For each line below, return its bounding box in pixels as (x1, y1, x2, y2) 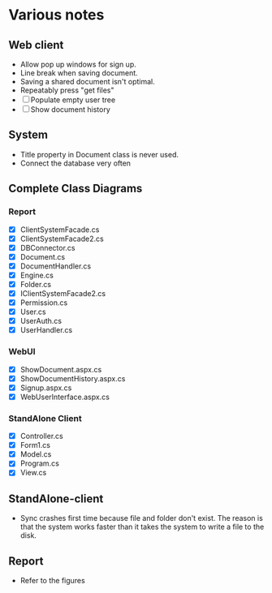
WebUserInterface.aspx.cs (19, 392, 110, 402)
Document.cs (19, 251, 66, 261)
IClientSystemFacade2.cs (19, 288, 106, 298)
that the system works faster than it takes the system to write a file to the (19, 522, 265, 532)
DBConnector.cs (19, 243, 76, 252)
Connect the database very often (19, 158, 132, 168)
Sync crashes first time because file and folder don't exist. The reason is (19, 514, 264, 523)
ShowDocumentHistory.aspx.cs (19, 373, 126, 383)
